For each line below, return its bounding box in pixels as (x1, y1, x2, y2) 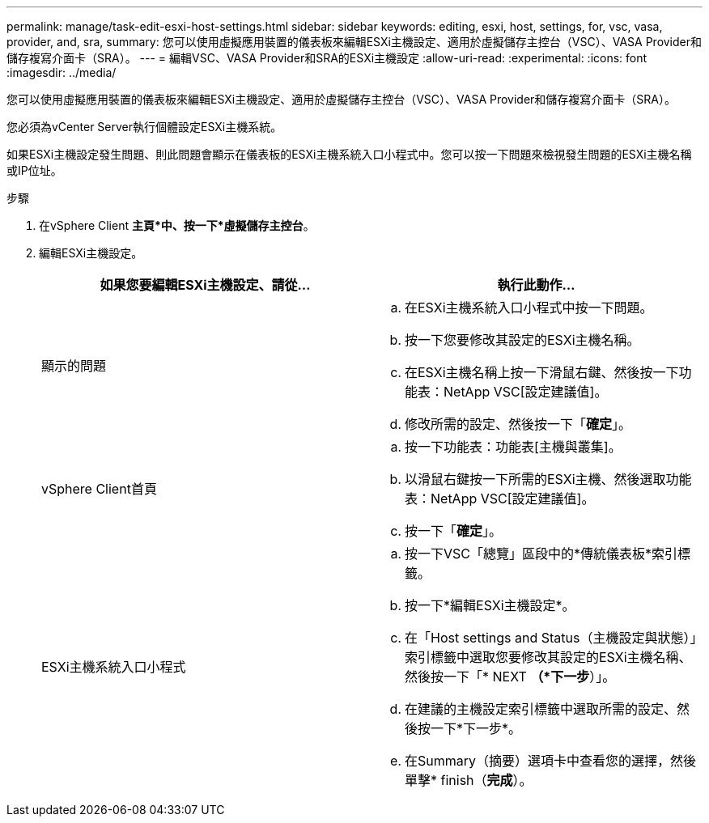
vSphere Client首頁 (41, 481, 157, 497)
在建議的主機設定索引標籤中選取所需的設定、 (405, 701, 677, 717)
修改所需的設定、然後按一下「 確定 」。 (405, 416, 632, 432)
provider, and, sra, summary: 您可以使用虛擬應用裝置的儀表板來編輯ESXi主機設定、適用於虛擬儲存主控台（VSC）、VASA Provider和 (6, 35, 703, 49)
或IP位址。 (6, 163, 62, 177)
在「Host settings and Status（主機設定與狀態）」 (405, 630, 697, 646)
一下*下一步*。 (431, 720, 522, 736)
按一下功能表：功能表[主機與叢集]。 (405, 439, 622, 455)
